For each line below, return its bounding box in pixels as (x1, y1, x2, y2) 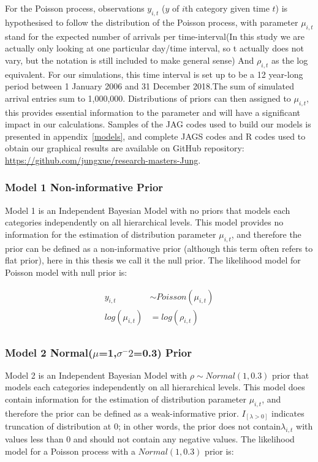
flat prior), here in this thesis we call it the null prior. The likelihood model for (5, 254, 301, 267)
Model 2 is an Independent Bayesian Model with (5, 368, 187, 381)
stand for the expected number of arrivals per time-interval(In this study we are (5, 29, 305, 42)
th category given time (184, 2, 270, 14)
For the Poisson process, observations (5, 2, 145, 14)
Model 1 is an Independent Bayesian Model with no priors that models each (5, 203, 290, 216)
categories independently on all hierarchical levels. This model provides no (5, 216, 284, 229)
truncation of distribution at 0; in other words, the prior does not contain (5, 420, 281, 433)
